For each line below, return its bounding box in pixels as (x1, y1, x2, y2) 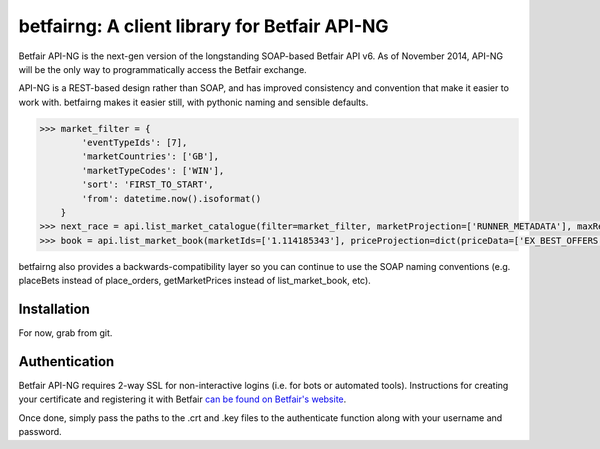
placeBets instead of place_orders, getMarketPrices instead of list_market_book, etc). (18, 275, 372, 287)
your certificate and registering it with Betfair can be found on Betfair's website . (18, 393, 347, 405)
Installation (18, 301, 90, 318)
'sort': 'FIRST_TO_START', (81, 179, 214, 190)
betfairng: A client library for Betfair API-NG (18, 15, 389, 37)
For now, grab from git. (18, 327, 113, 339)
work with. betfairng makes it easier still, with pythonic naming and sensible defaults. (18, 96, 369, 108)
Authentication (18, 353, 115, 370)
